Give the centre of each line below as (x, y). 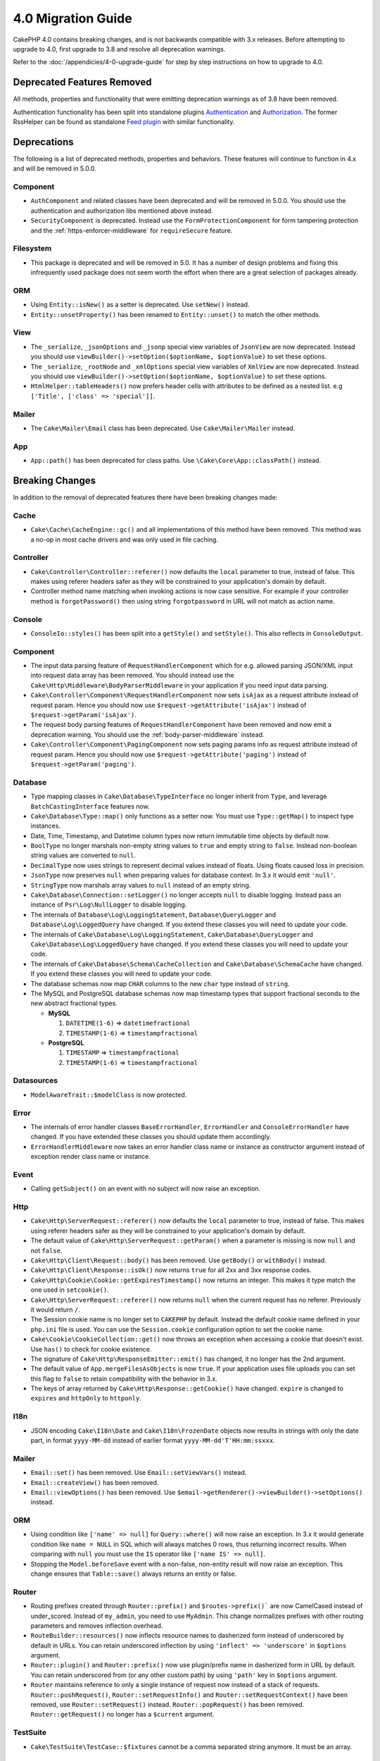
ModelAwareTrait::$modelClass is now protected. (109, 1095)
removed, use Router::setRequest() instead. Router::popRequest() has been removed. (167, 1705)
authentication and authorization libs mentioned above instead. (122, 211)
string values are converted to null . (83, 855)
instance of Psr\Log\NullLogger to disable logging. (109, 904)
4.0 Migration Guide (73, 18)
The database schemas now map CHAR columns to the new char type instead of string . (160, 983)
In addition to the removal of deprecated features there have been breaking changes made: (145, 497)
